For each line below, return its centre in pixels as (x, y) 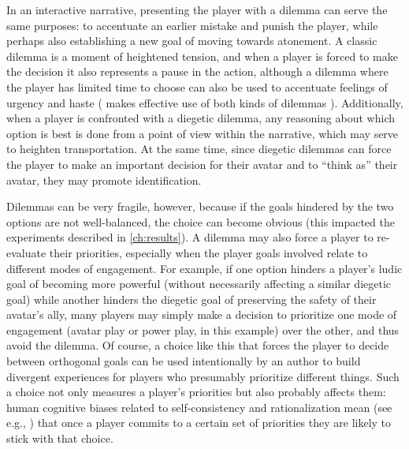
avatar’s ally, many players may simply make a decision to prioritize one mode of (202, 314)
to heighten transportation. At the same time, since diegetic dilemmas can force (199, 149)
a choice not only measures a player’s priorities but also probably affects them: (196, 392)
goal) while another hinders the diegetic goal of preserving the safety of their (191, 299)
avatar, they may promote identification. (104, 180)
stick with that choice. (60, 438)
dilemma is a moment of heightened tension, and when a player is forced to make (202, 56)
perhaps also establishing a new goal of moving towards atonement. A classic (192, 41)
